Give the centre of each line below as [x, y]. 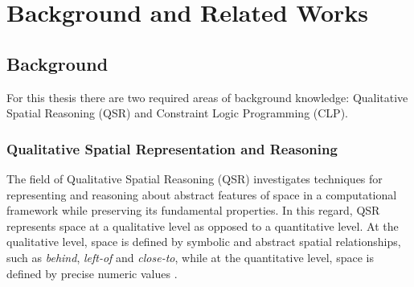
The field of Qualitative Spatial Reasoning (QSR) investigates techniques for [195, 178]
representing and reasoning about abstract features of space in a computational [202, 194]
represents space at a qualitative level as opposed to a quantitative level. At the [203, 225]
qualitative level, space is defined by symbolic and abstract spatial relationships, [204, 242]
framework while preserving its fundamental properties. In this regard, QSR [193, 210]
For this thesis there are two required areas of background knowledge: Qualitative [207, 97]
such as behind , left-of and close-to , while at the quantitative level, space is [190, 257]
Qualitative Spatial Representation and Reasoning [172, 148]
